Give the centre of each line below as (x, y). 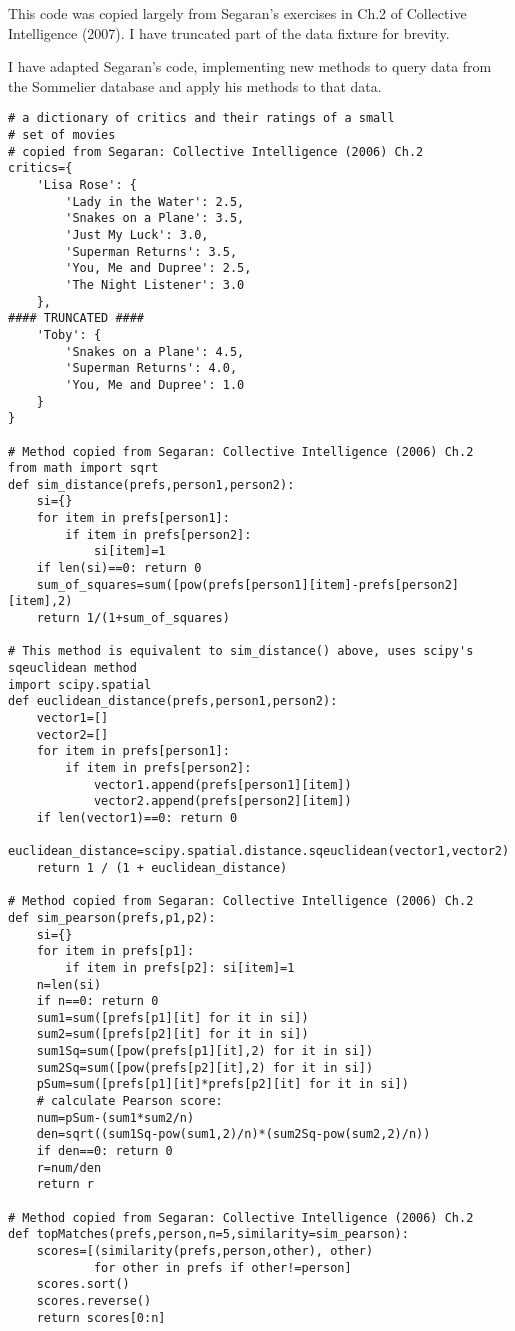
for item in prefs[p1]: (115, 951)
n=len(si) (69, 984)
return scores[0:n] (101, 1317)
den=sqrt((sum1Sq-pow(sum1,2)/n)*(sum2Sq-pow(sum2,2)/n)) (233, 1134)
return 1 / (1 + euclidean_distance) (162, 867)
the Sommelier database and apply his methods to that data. (195, 85)
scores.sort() (83, 1284)
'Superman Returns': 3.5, (151, 251)
